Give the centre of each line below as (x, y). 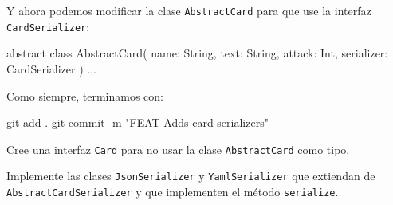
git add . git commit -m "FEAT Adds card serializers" (138, 122)
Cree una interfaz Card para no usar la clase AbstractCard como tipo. (178, 149)
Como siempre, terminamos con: (85, 95)
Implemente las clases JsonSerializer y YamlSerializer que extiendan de (191, 176)
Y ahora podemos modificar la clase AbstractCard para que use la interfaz (189, 10)
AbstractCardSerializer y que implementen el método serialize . (173, 191)
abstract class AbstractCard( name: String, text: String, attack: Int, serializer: (197, 53)
